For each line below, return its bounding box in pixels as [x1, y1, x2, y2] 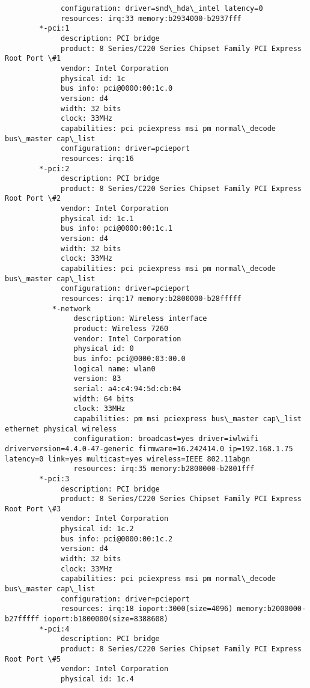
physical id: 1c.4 [61, 674, 134, 683]
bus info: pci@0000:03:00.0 [73, 354, 186, 363]
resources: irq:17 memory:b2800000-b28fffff [61, 294, 242, 303]
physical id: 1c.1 [61, 214, 134, 223]
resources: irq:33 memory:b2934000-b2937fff [61, 14, 242, 23]
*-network [52, 304, 91, 313]
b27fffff [5, 615, 40, 624]
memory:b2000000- [237, 604, 306, 613]
